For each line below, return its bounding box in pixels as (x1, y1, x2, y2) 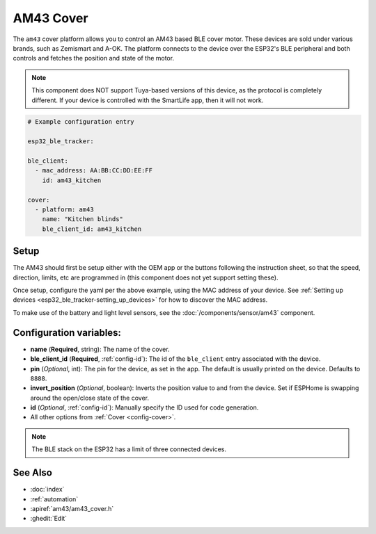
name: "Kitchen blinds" (42, 216, 123, 223)
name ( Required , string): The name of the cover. (30, 345, 170, 353)
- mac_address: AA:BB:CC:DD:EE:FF (35, 167, 153, 175)
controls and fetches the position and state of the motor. (13, 54, 174, 63)
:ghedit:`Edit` (30, 515, 68, 523)
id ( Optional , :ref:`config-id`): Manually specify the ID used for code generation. (30, 403, 259, 412)
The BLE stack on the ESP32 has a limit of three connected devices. (31, 445, 226, 453)
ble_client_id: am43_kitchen (42, 225, 142, 233)
